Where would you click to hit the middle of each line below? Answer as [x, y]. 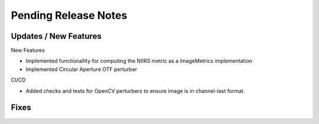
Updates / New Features [56, 36]
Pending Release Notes [69, 15]
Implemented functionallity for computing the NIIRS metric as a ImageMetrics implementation [139, 61]
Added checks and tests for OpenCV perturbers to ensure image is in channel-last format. [135, 91]
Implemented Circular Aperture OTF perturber [82, 69]
